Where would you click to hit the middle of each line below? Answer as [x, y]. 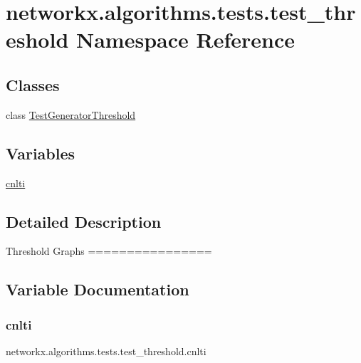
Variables [41, 153]
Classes [33, 84]
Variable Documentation [98, 289]
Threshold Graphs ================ [109, 251]
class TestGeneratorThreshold [71, 114]
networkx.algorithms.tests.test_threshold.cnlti [106, 351]
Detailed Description [84, 221]
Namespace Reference [185, 40]
